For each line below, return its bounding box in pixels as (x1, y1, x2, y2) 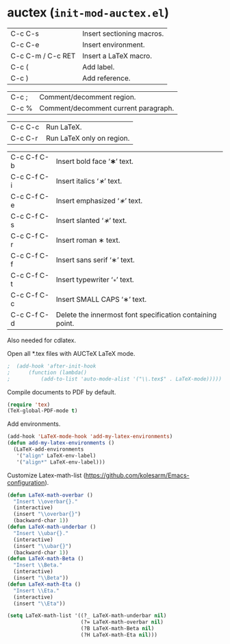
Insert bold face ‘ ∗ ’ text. (55, 156, 133, 166)
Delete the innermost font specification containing (55, 310, 217, 320)
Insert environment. (81, 40, 145, 49)
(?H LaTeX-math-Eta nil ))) (80, 632, 157, 639)
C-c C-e (10, 40, 40, 49)
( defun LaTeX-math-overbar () (7, 492, 94, 499)
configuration (7, 478, 45, 486)
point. (55, 318, 75, 328)
